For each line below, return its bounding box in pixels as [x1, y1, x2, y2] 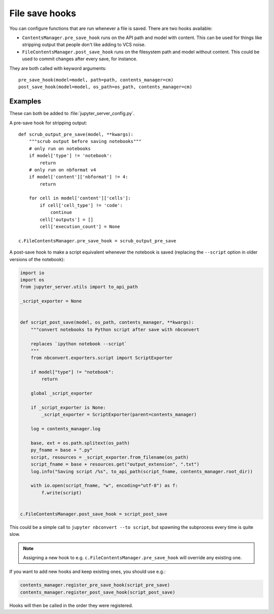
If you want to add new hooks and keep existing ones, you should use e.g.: [9, 568, 166, 575]
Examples [9, 97, 42, 106]
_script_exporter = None [20, 298, 82, 304]
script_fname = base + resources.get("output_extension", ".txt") [30, 461, 200, 467]
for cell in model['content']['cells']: [28, 195, 131, 201]
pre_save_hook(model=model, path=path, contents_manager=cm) [18, 77, 174, 83]
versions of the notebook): [9, 256, 65, 262]
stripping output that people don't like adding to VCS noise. [22, 42, 146, 48]
